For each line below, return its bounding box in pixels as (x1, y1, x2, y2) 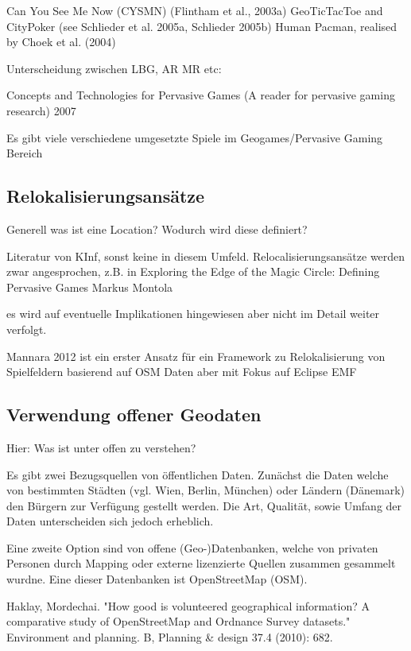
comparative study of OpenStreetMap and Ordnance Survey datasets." (6, 613, 351, 630)
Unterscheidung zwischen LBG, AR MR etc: (6, 60, 222, 76)
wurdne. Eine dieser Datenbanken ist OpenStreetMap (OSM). (6, 571, 308, 587)
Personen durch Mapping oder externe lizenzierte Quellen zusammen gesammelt (6, 555, 396, 572)
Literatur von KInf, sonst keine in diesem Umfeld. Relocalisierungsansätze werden (6, 247, 405, 264)
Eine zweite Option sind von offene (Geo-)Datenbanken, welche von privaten (6, 539, 378, 556)
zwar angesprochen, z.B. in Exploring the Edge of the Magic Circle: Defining (6, 263, 380, 280)
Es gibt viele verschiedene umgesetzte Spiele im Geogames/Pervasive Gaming (6, 129, 383, 145)
